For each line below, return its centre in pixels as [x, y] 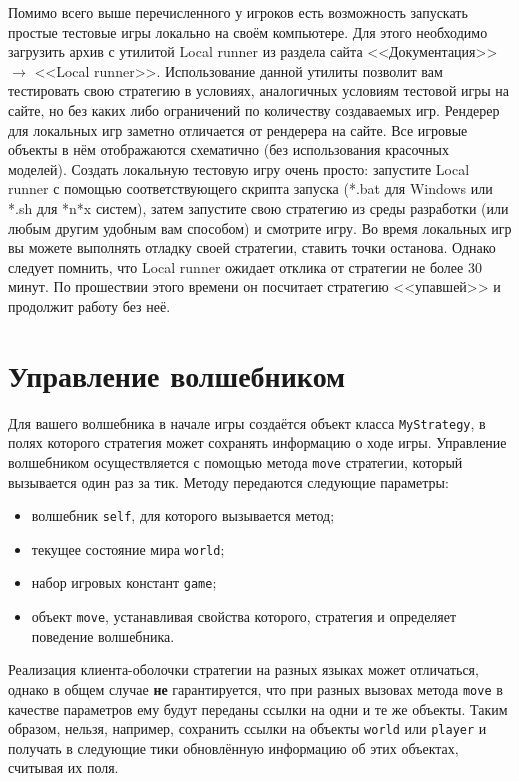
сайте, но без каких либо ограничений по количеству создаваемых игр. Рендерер [254, 109]
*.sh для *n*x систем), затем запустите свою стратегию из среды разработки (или [258, 207]
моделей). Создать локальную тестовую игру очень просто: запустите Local [239, 168]
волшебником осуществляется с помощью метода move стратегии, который [235, 461]
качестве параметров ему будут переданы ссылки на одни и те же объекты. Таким [258, 708]
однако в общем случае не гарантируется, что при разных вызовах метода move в [255, 688]
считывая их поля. [63, 767]
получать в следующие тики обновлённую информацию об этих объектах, [233, 747]
